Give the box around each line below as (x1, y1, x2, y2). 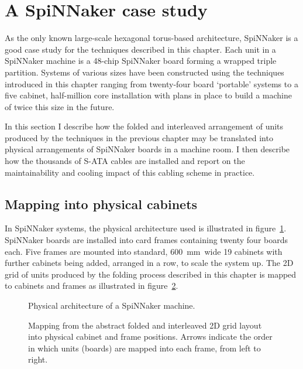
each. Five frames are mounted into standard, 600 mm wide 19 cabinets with (5, 245, 283, 257)
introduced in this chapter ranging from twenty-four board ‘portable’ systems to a (5, 77, 298, 90)
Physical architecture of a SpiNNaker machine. (28, 299, 195, 312)
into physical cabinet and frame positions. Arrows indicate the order (28, 330, 273, 343)
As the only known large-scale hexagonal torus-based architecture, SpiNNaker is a (5, 32, 298, 44)
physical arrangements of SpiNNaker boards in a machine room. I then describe (5, 143, 290, 155)
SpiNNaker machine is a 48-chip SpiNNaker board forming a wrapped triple (5, 54, 277, 67)
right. (28, 353, 48, 365)
